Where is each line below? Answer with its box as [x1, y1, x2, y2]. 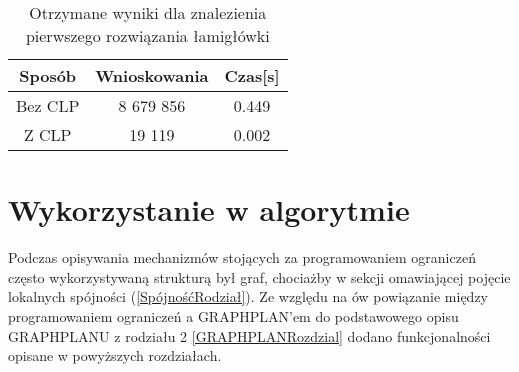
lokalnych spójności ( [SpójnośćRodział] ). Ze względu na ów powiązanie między [8, 286, 488, 307]
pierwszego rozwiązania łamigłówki [25, 24, 270, 47]
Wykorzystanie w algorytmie [8, 189, 410, 230]
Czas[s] [224, 64, 280, 87]
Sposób [19, 64, 77, 87]
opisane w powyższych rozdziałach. [8, 345, 222, 366]
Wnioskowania [95, 64, 209, 87]
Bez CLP [16, 94, 80, 117]
